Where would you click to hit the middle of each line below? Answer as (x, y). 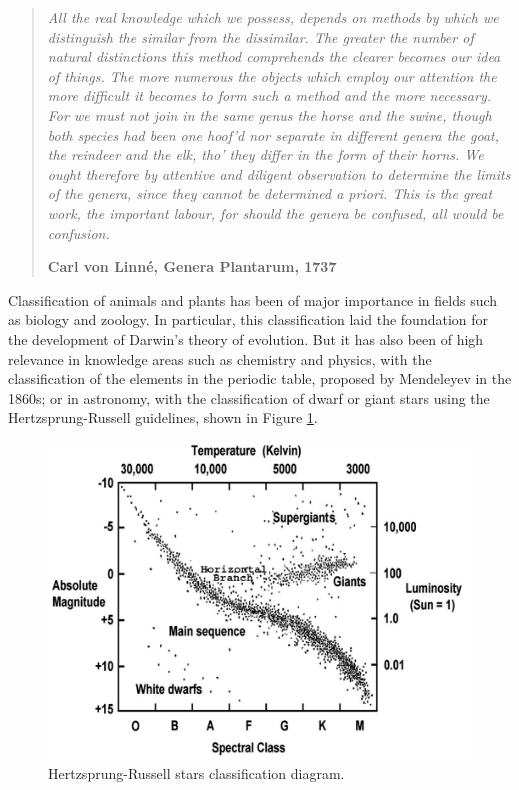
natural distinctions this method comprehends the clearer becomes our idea (274, 56)
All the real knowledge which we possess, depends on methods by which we (273, 17)
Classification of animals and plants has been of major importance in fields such (253, 299)
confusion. (78, 232)
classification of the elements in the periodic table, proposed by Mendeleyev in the (260, 378)
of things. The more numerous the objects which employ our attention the (272, 75)
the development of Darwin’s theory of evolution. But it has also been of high (246, 338)
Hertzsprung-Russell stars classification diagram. (196, 773)
